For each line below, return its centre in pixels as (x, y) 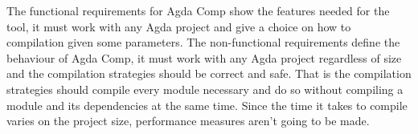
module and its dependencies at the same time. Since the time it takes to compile (207, 105)
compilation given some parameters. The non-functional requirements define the (203, 42)
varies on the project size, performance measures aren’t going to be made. (188, 121)
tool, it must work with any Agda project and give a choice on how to (179, 26)
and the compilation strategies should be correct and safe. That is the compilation (209, 73)
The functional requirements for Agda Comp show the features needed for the (198, 10)
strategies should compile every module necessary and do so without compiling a (205, 89)
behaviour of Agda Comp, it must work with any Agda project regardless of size (204, 57)
